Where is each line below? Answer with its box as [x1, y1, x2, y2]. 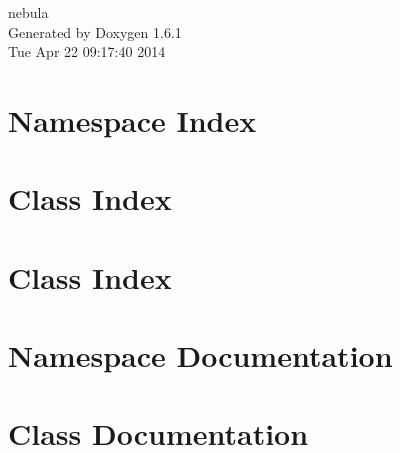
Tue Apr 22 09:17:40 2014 [8, 41, 166, 62]
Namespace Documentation [8, 335, 393, 376]
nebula [8, 2, 49, 22]
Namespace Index [8, 99, 257, 140]
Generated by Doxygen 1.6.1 [8, 21, 182, 42]
